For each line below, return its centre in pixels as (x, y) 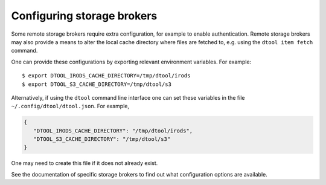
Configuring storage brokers (84, 16)
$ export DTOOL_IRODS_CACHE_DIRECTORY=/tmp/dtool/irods (106, 76)
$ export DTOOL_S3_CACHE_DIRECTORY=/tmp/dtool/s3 (97, 84)
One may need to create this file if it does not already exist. (85, 163)
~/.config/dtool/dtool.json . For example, (70, 106)
